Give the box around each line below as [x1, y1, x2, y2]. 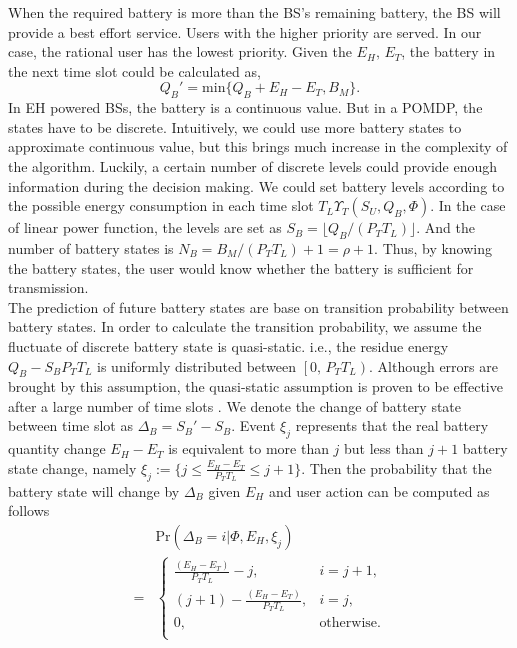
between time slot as [8, 415, 133, 436]
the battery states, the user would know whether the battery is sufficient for [8, 257, 474, 278]
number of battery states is [8, 237, 174, 258]
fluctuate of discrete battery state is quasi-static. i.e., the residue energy [8, 335, 449, 356]
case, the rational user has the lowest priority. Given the [8, 41, 352, 62]
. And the [416, 217, 475, 238]
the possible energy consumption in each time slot [8, 195, 314, 216]
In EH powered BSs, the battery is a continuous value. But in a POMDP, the [8, 97, 483, 118]
